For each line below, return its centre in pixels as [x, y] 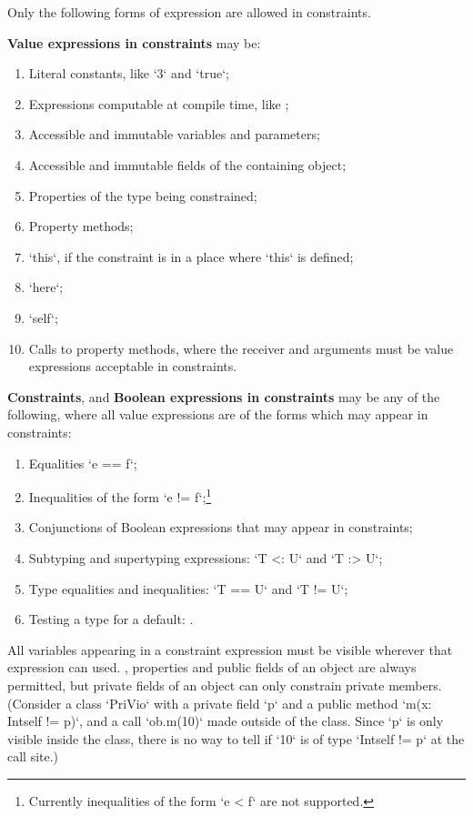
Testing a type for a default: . [111, 619]
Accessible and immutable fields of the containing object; [187, 164]
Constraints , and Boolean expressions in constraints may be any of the [224, 396]
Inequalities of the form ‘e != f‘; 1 [120, 495]
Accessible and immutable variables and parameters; [174, 134]
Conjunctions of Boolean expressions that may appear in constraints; [221, 527]
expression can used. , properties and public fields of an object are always [212, 667]
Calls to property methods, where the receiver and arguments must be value [241, 348]
